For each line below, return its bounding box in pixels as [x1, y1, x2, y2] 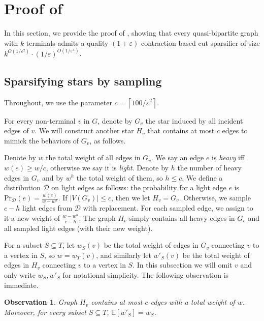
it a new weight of [4, 212, 60, 223]
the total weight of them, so [76, 172, 163, 183]
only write [4, 269, 36, 280]
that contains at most [147, 125, 215, 136]
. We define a [182, 172, 223, 183]
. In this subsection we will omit [133, 259, 233, 270]
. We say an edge [151, 152, 204, 163]
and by [42, 172, 63, 183]
